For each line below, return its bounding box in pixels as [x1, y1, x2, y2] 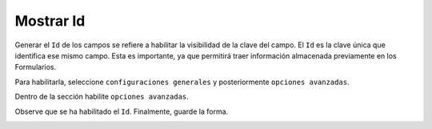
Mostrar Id [14, 12, 86, 30]
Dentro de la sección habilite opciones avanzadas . [14, 92, 190, 102]
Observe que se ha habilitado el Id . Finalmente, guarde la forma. [14, 107, 229, 116]
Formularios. [14, 62, 57, 72]
